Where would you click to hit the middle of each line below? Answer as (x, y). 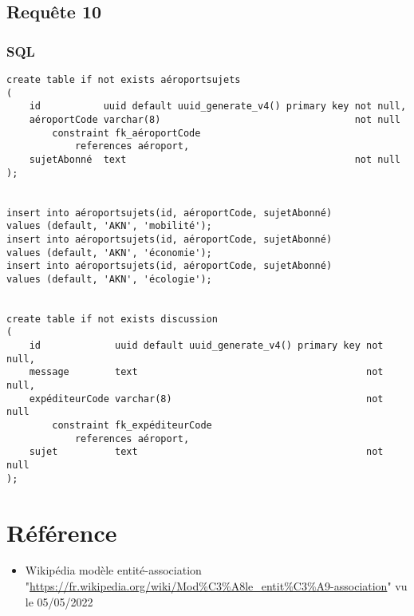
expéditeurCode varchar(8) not (206, 399)
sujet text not (206, 452)
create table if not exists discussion (112, 319)
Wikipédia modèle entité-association (113, 570)
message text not (206, 372)
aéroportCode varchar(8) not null (215, 119)
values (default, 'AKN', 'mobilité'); (109, 226)
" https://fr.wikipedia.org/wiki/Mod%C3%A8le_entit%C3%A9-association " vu (216, 586)
